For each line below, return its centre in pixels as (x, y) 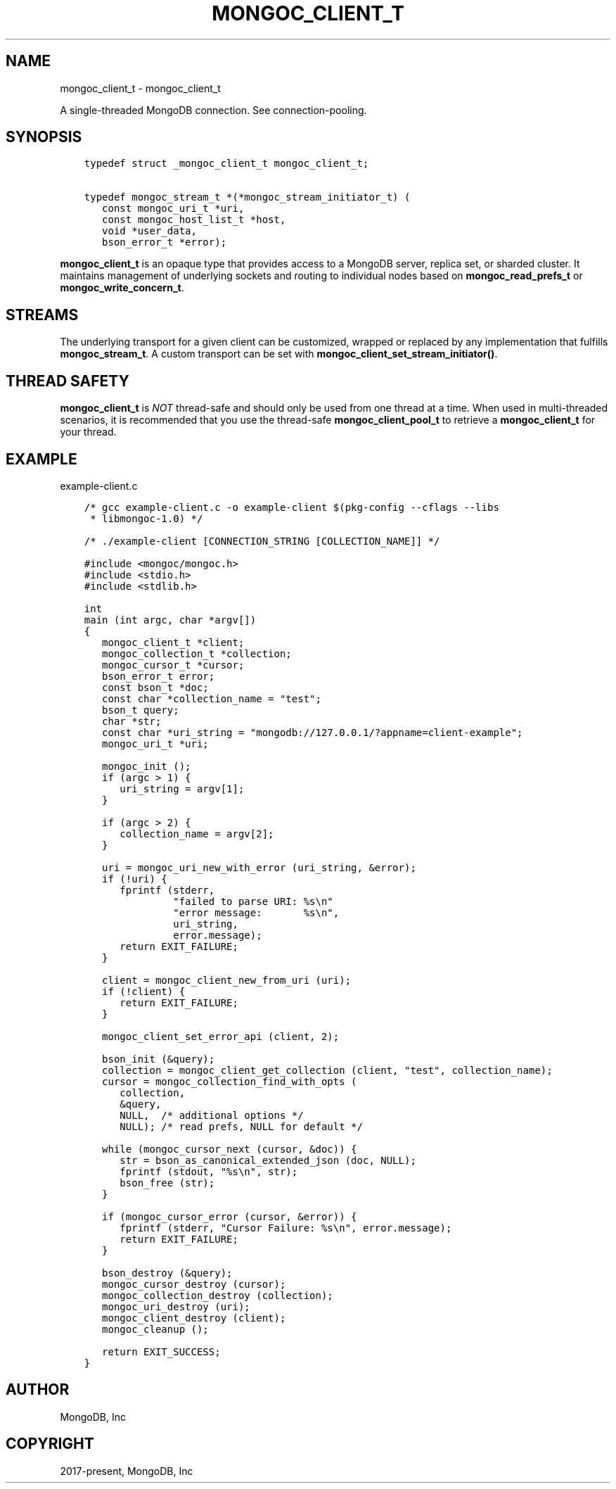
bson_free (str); (167, 1183)
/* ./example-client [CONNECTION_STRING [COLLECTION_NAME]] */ (262, 541)
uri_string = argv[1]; (182, 788)
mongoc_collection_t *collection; (197, 653)
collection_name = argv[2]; (197, 834)
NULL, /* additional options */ (212, 1115)
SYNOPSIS (44, 137)
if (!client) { (144, 991)
